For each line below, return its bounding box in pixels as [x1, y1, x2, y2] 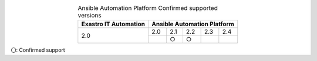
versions [77, 12, 102, 20]
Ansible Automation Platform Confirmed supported [77, 4, 218, 12]
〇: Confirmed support [11, 46, 66, 53]
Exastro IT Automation [81, 20, 146, 28]
